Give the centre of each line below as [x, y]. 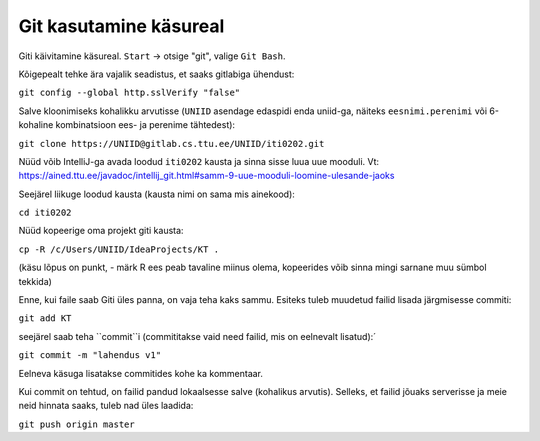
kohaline [36, 125]
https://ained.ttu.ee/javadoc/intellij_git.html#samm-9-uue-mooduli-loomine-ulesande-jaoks [206, 176]
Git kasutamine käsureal [121, 26]
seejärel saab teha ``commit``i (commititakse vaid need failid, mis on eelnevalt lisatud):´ [197, 336]
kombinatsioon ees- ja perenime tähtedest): [145, 125]
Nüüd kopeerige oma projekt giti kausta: [101, 231]
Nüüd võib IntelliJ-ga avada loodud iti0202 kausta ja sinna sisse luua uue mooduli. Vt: [199, 161]
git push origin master [76, 424]
